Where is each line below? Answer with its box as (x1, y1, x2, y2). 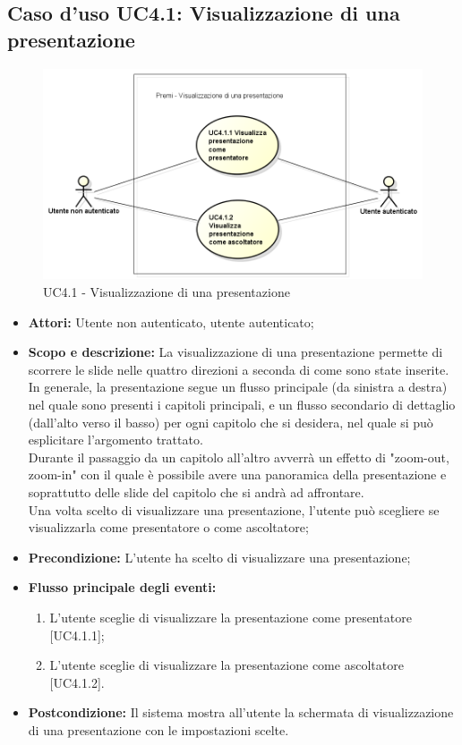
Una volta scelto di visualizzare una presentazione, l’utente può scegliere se (28, 500, 440, 519)
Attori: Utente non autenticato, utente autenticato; (28, 312, 314, 331)
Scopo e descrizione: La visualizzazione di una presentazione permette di (28, 343, 443, 361)
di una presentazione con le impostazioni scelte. (28, 720, 289, 739)
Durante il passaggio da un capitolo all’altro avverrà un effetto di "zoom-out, (28, 447, 449, 466)
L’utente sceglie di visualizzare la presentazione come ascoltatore (49, 656, 404, 674)
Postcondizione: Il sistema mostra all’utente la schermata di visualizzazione (28, 703, 454, 722)
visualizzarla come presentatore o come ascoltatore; (28, 518, 309, 537)
